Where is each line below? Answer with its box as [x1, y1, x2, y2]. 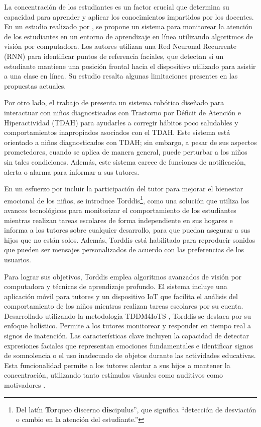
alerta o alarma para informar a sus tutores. [4, 166, 140, 177]
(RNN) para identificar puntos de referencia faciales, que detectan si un [4, 50, 224, 61]
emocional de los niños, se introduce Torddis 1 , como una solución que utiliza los [4, 193, 249, 205]
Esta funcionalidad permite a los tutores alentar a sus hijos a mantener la [4, 360, 230, 370]
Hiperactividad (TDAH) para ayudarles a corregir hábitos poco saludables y [4, 117, 238, 127]
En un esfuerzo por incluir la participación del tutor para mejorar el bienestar [4, 183, 243, 194]
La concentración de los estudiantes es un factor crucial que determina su [4, 2, 229, 12]
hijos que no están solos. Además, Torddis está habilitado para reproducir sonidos [4, 234, 255, 245]
